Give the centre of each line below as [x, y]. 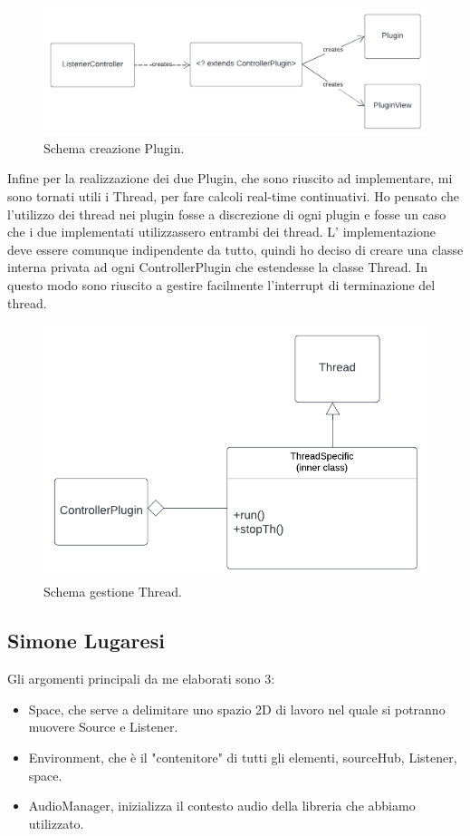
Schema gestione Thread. [113, 592]
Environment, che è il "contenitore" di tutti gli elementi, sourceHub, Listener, [243, 758]
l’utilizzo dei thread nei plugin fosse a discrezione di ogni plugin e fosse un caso [227, 214]
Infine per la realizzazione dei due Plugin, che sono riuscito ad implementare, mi [230, 178]
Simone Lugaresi [86, 641]
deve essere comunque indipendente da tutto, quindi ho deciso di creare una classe [235, 249]
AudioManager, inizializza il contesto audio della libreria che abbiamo [222, 806]
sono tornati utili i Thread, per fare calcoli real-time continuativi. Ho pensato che [233, 195]
